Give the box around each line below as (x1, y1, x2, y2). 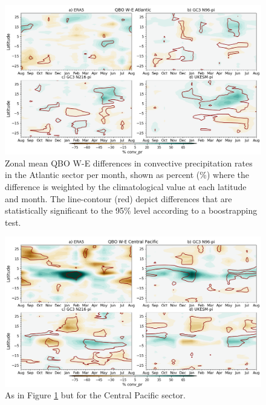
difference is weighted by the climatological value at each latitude (5, 180, 247, 193)
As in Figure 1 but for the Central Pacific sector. (5, 389, 186, 401)
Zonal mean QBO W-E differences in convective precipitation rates (5, 156, 253, 169)
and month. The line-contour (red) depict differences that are (5, 192, 232, 205)
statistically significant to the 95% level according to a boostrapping (5, 204, 258, 217)
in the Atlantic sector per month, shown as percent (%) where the (5, 168, 250, 181)
